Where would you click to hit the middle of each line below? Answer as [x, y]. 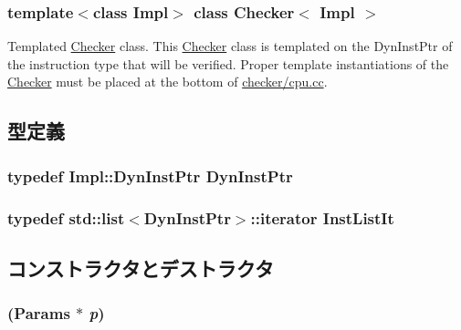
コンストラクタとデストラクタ [141, 268]
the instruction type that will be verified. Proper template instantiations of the [228, 63]
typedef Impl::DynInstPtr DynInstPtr [150, 175]
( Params [39, 313]
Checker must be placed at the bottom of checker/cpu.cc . [168, 82]
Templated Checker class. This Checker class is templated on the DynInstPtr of [230, 46]
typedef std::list [66, 217]
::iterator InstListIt [322, 217]
